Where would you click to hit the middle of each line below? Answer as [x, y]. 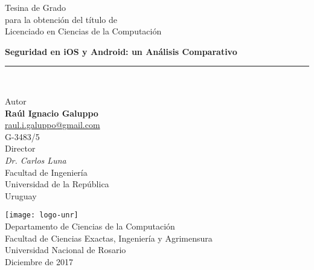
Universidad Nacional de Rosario [66, 250]
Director [20, 148]
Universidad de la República [57, 184]
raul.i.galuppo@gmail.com [53, 125]
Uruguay [21, 195]
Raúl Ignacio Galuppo [52, 113]
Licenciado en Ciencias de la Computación [83, 31]
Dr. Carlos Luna [36, 160]
